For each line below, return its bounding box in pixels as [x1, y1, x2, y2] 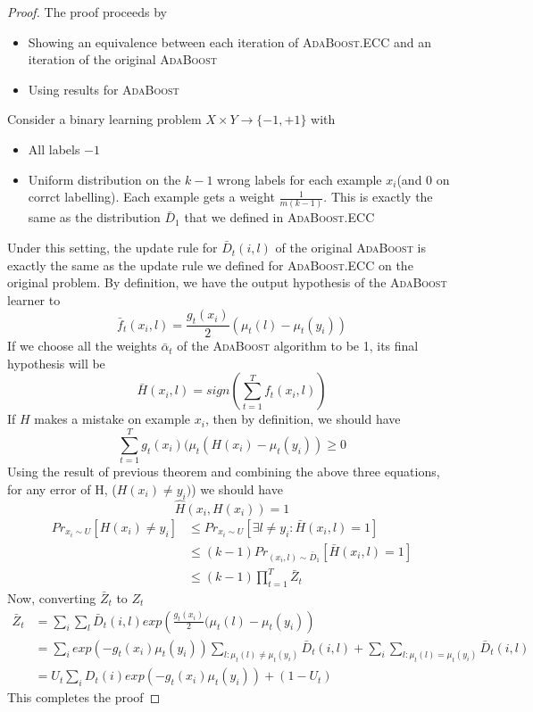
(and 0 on [396, 170, 450, 188]
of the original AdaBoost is [275, 238, 426, 257]
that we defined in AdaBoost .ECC [184, 208, 375, 227]
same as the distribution [28, 208, 161, 227]
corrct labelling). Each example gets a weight [28, 187, 275, 206]
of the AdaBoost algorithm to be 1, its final [177, 336, 419, 355]
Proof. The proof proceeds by [7, 3, 167, 21]
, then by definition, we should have [204, 410, 401, 428]
